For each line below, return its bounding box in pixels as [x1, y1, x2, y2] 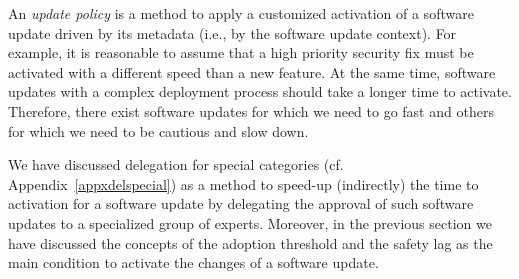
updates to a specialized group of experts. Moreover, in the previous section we [8, 212, 492, 233]
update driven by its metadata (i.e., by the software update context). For [8, 22, 457, 43]
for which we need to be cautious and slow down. [8, 120, 309, 141]
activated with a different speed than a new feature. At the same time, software [8, 61, 496, 82]
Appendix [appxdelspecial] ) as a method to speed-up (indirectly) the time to [8, 173, 479, 194]
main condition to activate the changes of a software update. [8, 252, 379, 273]
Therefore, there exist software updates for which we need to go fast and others [8, 100, 494, 121]
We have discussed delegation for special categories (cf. [8, 154, 344, 175]
